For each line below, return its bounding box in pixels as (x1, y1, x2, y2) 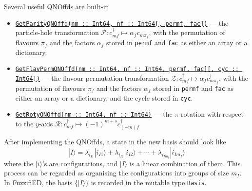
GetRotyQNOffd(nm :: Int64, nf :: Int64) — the (15, 109, 173, 119)
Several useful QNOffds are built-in (4, 1, 109, 11)
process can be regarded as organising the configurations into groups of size (4, 168, 229, 178)
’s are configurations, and (42, 158, 118, 168)
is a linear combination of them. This (129, 158, 241, 168)
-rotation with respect (178, 109, 244, 119)
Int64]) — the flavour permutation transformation (15, 73, 169, 83)
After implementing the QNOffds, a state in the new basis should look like (4, 137, 226, 147)
